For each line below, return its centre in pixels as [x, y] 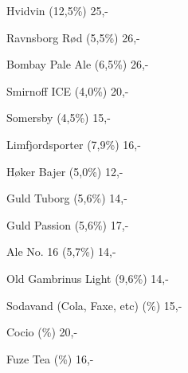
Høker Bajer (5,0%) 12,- [65, 171]
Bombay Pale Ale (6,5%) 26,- [78, 64]
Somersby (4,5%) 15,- [59, 118]
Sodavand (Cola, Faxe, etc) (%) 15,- [94, 305]
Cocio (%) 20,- [42, 332]
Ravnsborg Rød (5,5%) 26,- [73, 37]
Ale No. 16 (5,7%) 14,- [61, 251]
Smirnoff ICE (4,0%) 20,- [68, 90]
